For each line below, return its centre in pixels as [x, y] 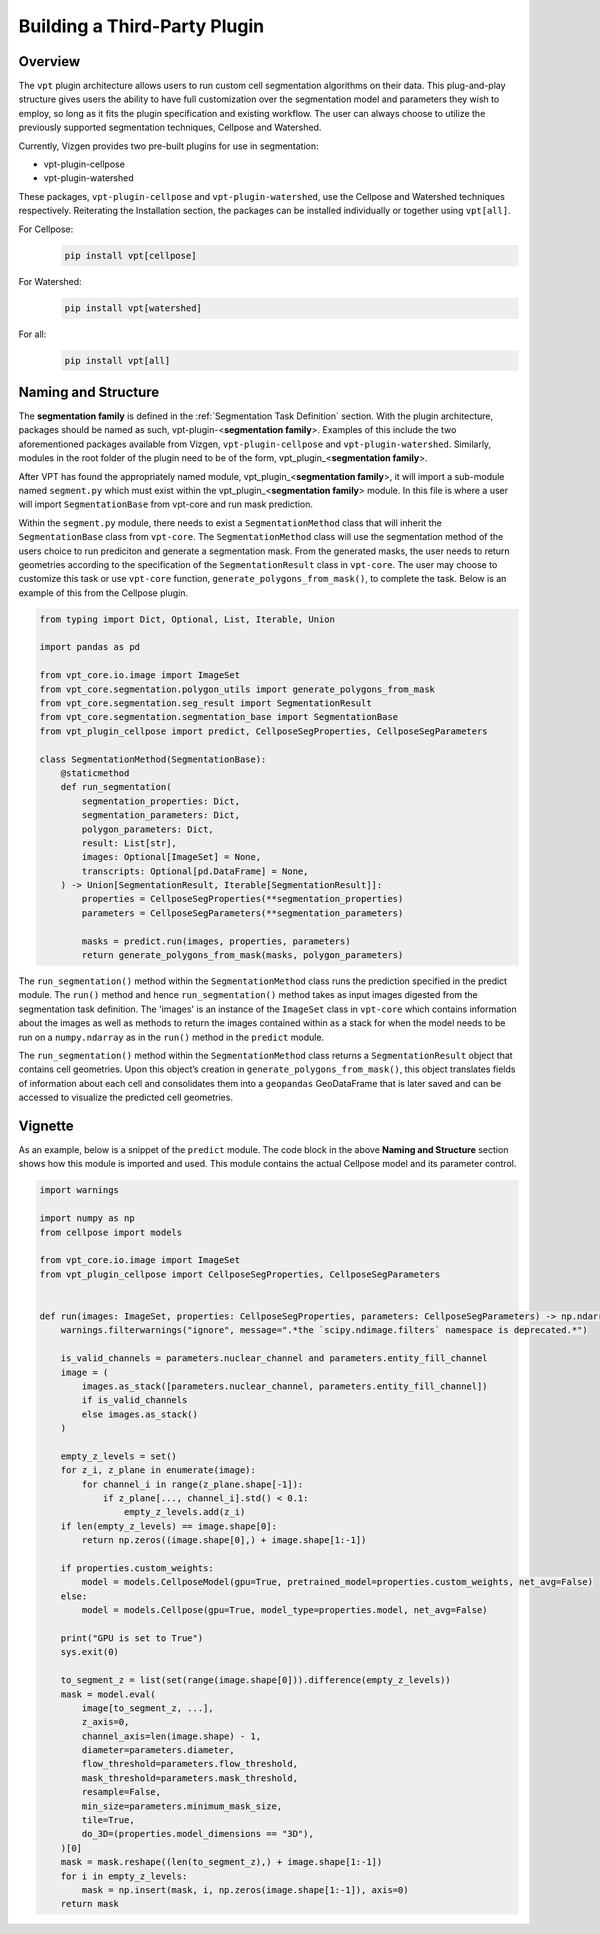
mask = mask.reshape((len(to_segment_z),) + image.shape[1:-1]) [221, 1862]
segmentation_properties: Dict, [160, 801]
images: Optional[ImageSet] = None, [171, 857]
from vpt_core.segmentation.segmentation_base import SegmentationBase [219, 717]
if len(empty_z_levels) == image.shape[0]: [168, 1526]
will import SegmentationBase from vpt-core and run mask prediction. [166, 504]
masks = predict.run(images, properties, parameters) [216, 941]
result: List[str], [129, 843]
